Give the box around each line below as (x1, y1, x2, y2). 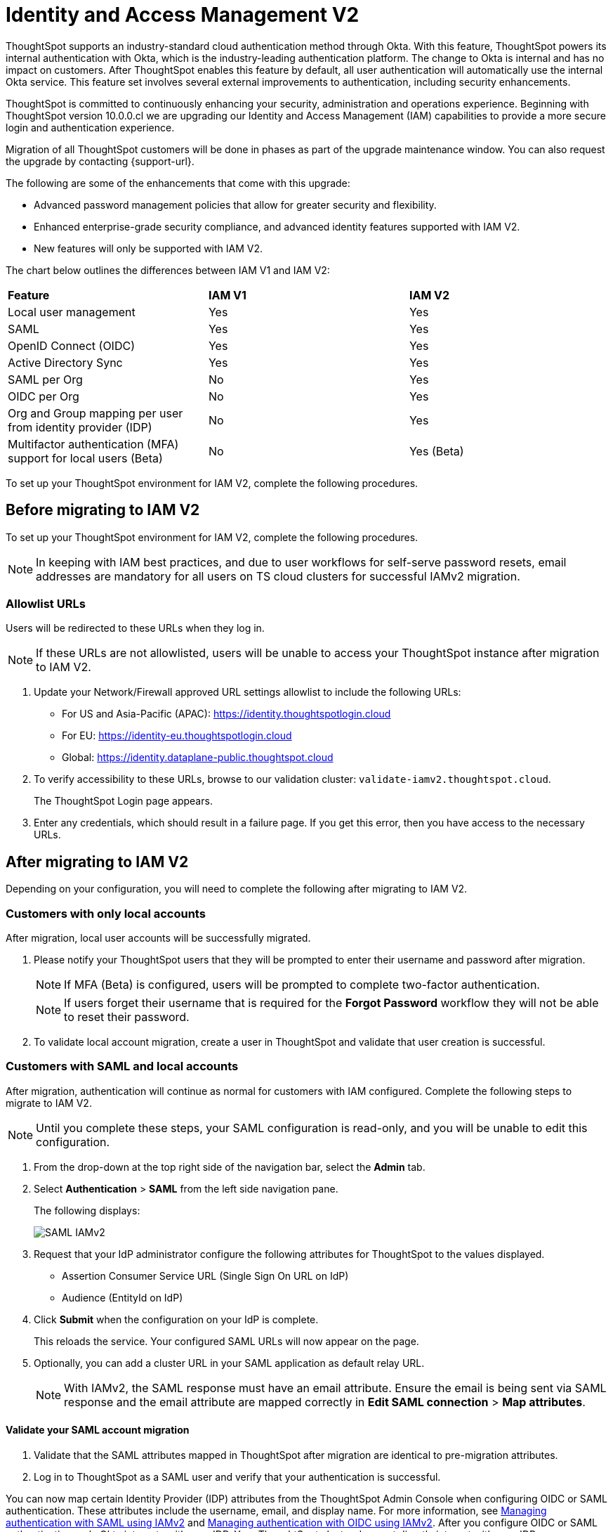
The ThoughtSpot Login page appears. (34, 795, 213, 807)
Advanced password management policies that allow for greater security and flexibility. (34, 198, 437, 211)
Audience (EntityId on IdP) (62, 1291, 183, 1304)
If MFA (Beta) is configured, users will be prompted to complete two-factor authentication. (64, 977, 540, 992)
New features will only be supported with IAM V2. (34, 242, 263, 254)
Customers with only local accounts (6, 906, 206, 921)
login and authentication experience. (6, 121, 175, 134)
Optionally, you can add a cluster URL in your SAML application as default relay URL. (34, 1356, 425, 1369)
